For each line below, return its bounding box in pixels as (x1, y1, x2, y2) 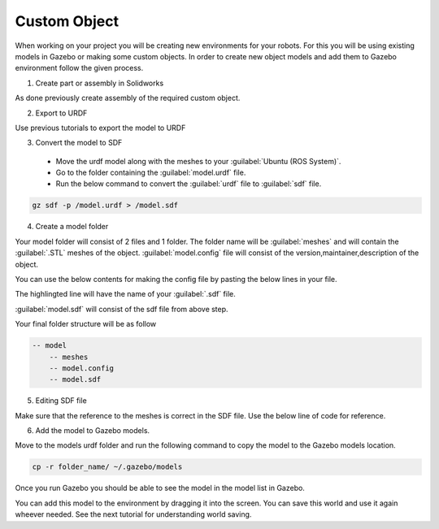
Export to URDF (35, 108, 88, 118)
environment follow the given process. (15, 63, 144, 73)
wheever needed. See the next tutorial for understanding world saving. (15, 509, 252, 519)
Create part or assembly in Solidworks (35, 78, 164, 88)
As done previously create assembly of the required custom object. (15, 93, 241, 103)
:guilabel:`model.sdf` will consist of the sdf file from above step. (15, 304, 228, 314)
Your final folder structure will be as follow (15, 319, 157, 329)
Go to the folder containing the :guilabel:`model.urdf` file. (55, 167, 246, 178)
